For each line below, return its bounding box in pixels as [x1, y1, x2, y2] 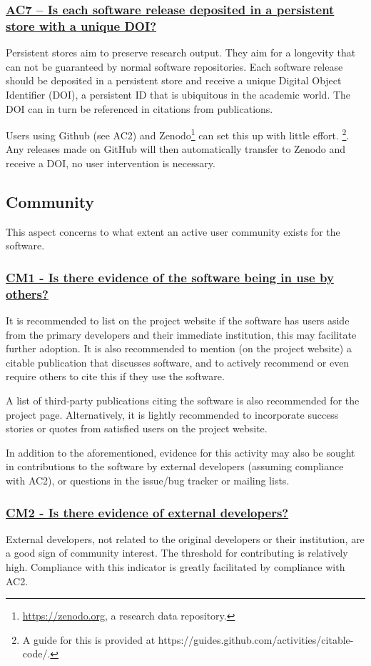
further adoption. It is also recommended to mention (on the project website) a [6, 341, 352, 356]
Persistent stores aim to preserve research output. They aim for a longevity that [6, 45, 356, 60]
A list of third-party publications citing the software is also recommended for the [6, 393, 360, 408]
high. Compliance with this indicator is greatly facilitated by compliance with [6, 560, 345, 575]
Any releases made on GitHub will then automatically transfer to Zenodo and [6, 141, 346, 156]
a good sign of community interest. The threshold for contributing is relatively [6, 545, 348, 560]
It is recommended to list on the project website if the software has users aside [6, 313, 350, 328]
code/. [22, 646, 51, 661]
